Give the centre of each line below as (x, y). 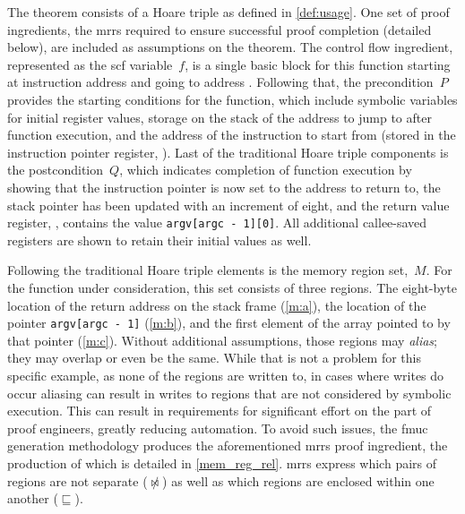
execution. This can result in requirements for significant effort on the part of (220, 411)
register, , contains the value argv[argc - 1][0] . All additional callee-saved (217, 223)
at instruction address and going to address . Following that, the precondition (220, 82)
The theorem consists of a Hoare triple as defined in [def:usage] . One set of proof (228, 12)
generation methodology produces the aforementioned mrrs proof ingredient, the (228, 445)
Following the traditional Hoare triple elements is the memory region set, (208, 270)
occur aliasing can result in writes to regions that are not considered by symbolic (229, 393)
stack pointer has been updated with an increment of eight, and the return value (228, 205)
